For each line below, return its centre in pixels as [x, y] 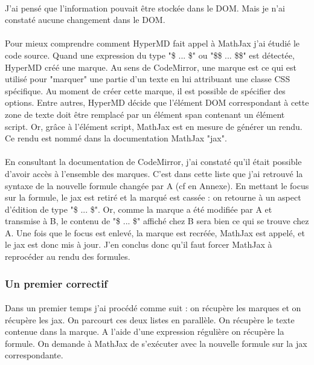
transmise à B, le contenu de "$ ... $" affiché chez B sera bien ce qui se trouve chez [157, 221]
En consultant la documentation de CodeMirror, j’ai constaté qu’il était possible [153, 162]
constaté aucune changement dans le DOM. [85, 20]
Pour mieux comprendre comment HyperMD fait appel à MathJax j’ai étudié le [152, 43]
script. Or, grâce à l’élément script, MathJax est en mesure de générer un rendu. [154, 126]
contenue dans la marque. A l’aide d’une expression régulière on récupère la [145, 331]
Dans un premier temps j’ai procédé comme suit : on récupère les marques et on [153, 308]
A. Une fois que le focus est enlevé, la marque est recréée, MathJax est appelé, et [155, 232]
